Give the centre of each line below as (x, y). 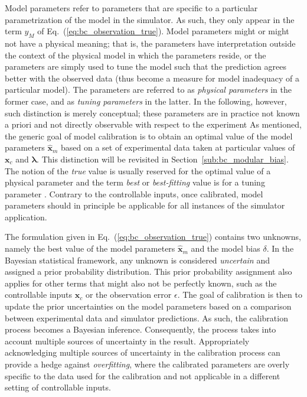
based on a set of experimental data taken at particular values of (178, 147)
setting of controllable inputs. (58, 387)
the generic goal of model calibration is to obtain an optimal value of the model (149, 136)
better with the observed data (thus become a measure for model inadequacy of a (152, 78)
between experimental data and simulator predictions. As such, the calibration (146, 318)
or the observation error (128, 295)
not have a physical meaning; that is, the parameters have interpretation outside (150, 43)
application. (26, 217)
